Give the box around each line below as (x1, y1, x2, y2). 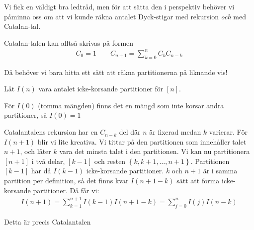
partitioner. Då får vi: (33, 185, 99, 195)
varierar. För (209, 127, 248, 137)
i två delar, (31, 155, 65, 166)
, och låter (20, 146, 51, 156)
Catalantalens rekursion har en (4, 127, 98, 137)
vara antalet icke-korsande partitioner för (38, 83, 164, 94)
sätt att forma (176, 175, 220, 186)
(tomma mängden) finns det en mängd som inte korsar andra (38, 100, 224, 110)
